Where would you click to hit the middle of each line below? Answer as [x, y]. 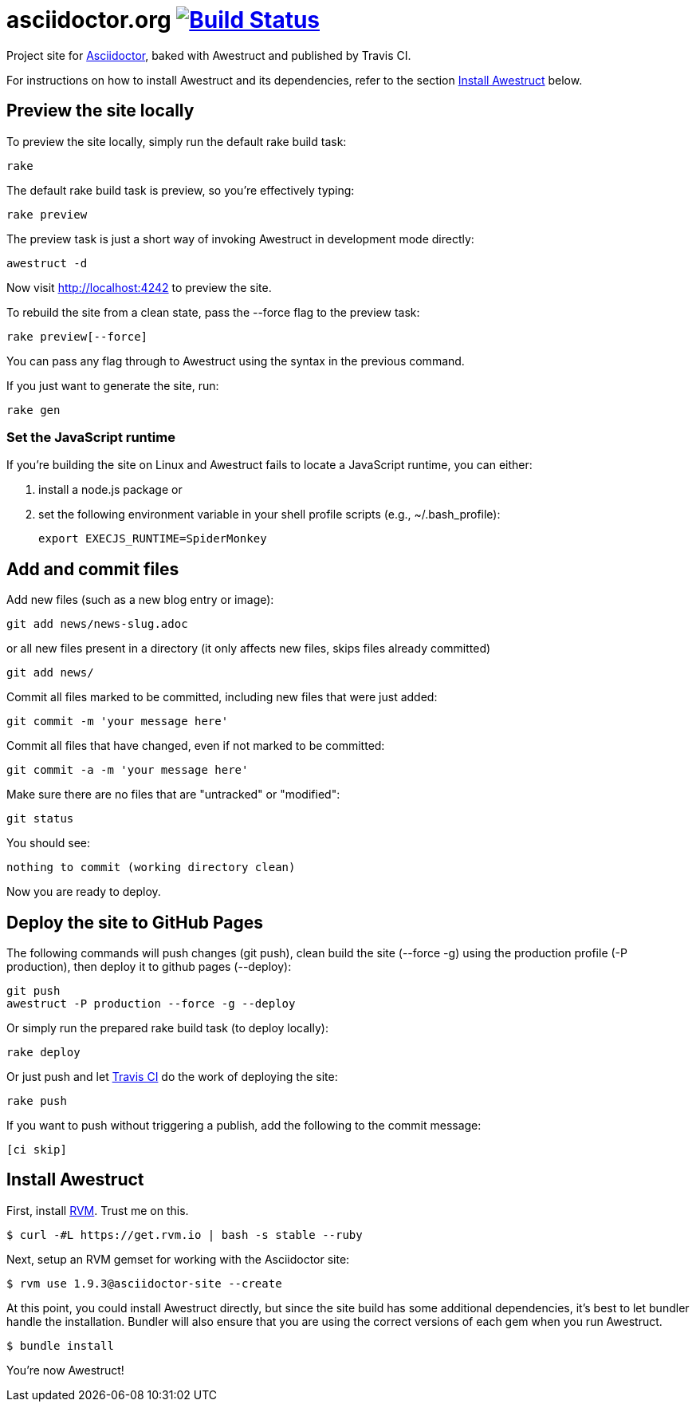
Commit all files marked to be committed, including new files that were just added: [222, 697]
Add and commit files [93, 569]
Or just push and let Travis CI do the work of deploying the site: [172, 1077]
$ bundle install [60, 1345]
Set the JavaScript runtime [91, 437]
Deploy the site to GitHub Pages [135, 922]
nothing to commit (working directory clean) [151, 868]
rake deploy [43, 1053]
